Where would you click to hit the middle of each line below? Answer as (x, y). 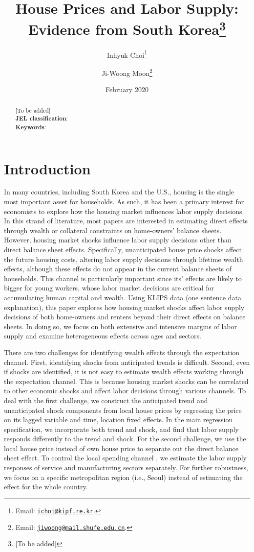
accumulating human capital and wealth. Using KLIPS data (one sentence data (123, 297)
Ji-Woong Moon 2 (127, 72)
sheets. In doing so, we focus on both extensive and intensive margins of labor (120, 326)
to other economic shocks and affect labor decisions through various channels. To (125, 391)
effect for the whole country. (46, 487)
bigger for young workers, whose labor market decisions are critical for (109, 288)
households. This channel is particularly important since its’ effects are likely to (123, 278)
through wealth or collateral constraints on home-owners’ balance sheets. (113, 230)
